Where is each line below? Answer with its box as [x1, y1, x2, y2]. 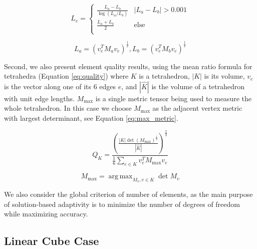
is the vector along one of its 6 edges [4, 81, 116, 91]
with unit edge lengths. [4, 93, 75, 103]
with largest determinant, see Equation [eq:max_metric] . [4, 112, 178, 123]
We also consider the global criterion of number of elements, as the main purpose [4, 189, 253, 199]
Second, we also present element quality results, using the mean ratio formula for [4, 61, 252, 71]
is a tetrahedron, [139, 71, 190, 81]
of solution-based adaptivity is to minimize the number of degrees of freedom [4, 198, 240, 209]
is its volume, [204, 71, 245, 81]
